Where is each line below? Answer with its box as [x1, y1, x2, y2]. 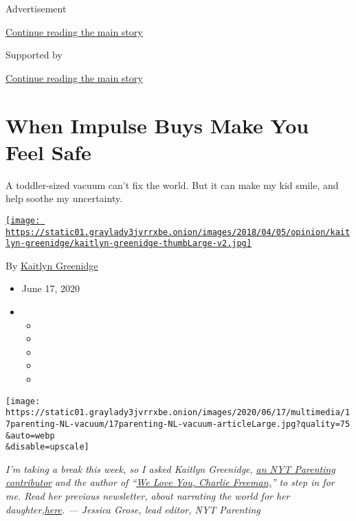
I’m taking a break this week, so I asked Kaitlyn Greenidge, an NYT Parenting [5, 461, 335, 476]
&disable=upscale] [5, 442, 89, 452]
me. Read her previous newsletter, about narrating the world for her [5, 489, 290, 503]
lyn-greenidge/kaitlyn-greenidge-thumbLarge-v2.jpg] [5, 239, 252, 249]
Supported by [5, 47, 63, 62]
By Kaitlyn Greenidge [5, 258, 98, 272]
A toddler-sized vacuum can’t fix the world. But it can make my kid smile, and [5, 177, 339, 192]
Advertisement [5, 1, 67, 15]
